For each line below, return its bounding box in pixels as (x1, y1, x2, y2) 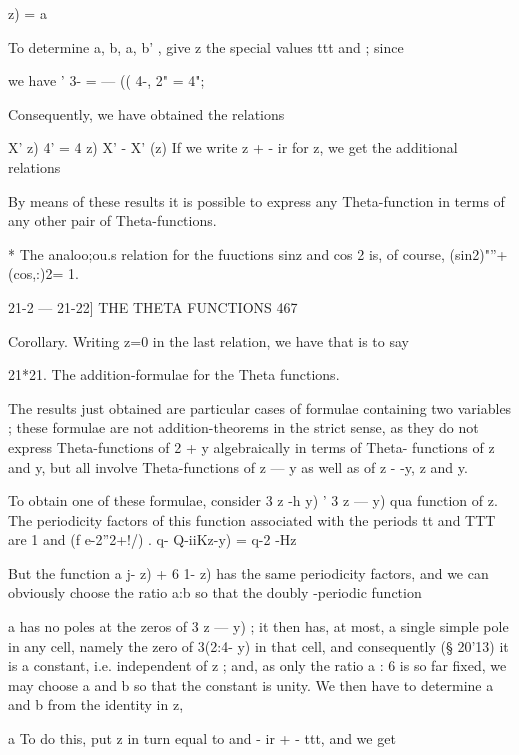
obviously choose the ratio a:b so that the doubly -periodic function (8, 582, 422, 603)
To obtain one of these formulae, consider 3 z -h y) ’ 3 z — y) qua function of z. (8, 490, 498, 511)
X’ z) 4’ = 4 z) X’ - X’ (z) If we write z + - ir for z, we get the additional (8, 137, 458, 158)
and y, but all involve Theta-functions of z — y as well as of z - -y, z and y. (8, 456, 468, 477)
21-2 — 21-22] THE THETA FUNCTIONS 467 (8, 296, 298, 317)
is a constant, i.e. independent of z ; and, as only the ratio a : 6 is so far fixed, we (8, 655, 507, 676)
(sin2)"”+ (449, 243, 508, 264)
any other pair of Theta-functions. (8, 210, 217, 231)
